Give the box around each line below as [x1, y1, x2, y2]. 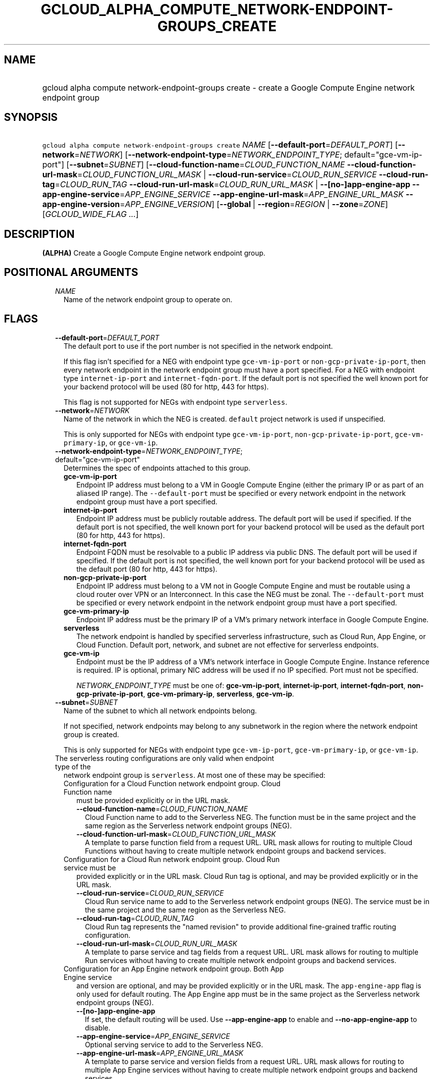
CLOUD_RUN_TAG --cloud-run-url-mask [60, 179, 214, 190]
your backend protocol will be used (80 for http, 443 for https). [63, 382, 269, 391]
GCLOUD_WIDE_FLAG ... [45, 209, 136, 219]
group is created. [63, 730, 119, 739]
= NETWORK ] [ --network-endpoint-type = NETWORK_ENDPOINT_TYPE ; [74, 150, 342, 160]
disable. [85, 1023, 110, 1032]
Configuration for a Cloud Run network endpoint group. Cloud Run [63, 855, 280, 863]
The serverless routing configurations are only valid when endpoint [55, 754, 274, 762]
